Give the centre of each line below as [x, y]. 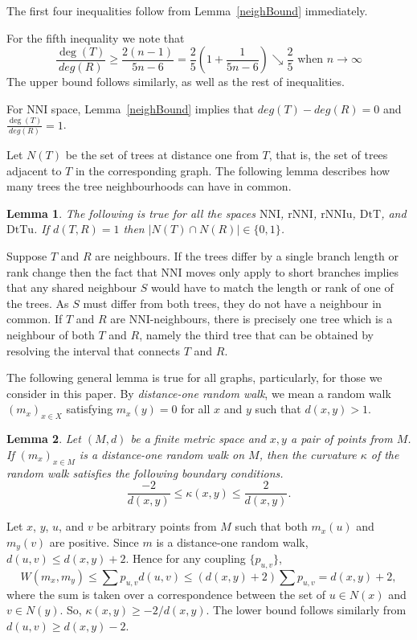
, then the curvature [308, 454]
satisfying [90, 409]
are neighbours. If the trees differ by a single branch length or [247, 255]
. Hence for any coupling [186, 558]
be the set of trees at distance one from [162, 154]
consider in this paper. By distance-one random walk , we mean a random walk [199, 393]
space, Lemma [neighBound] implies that [153, 108]
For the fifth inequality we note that [96, 37]
